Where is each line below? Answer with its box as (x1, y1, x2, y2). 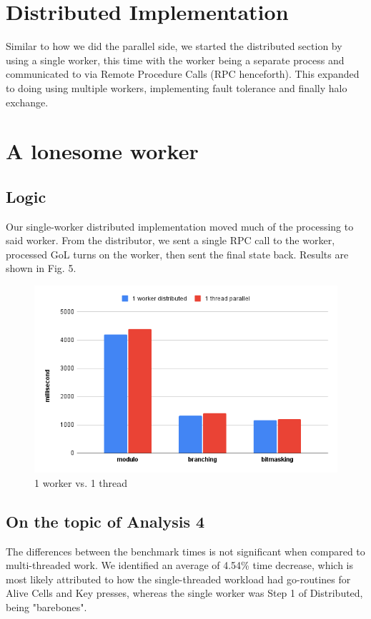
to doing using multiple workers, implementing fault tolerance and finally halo (6, 80, 347, 95)
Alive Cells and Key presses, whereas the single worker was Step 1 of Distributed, (6, 585, 363, 600)
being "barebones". (6, 599, 87, 614)
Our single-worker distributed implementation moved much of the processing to (6, 218, 354, 233)
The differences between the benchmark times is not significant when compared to (6, 543, 365, 558)
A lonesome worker (6, 136, 199, 166)
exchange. (6, 94, 49, 109)
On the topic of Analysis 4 (6, 510, 205, 532)
